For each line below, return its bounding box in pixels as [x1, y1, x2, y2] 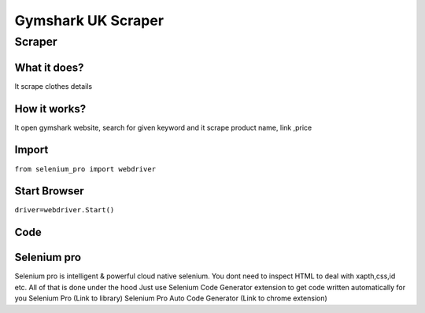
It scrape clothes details [14, 81, 93, 90]
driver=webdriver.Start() [14, 205, 115, 215]
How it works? [14, 102, 87, 116]
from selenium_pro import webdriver [14, 164, 157, 173]
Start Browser [14, 185, 84, 198]
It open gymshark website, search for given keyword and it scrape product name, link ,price [14, 123, 312, 132]
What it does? [14, 61, 84, 74]
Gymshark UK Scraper [14, 12, 164, 29]
